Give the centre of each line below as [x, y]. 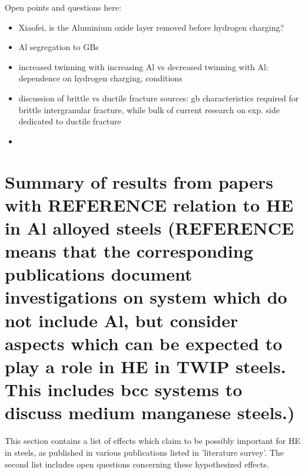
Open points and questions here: [63, 7]
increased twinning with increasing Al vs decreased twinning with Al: [143, 66]
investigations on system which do [146, 297]
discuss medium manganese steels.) [150, 412]
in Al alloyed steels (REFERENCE [150, 227]
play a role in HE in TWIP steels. [145, 366]
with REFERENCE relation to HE [149, 204]
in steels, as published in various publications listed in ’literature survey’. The [145, 452]
